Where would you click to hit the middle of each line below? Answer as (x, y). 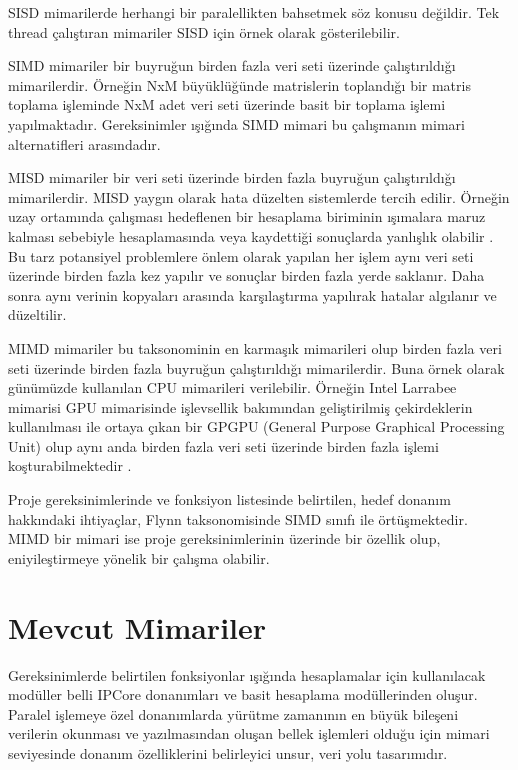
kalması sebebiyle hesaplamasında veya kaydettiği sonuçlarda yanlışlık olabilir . (251, 235)
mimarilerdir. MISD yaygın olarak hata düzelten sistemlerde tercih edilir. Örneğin (259, 196)
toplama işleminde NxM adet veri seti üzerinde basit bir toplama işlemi (227, 104)
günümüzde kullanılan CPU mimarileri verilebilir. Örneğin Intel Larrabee (232, 387)
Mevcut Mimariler (137, 626)
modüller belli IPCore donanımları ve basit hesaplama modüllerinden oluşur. (243, 694)
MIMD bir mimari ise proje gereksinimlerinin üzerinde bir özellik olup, (224, 538)
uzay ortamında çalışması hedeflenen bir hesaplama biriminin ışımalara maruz (247, 216)
